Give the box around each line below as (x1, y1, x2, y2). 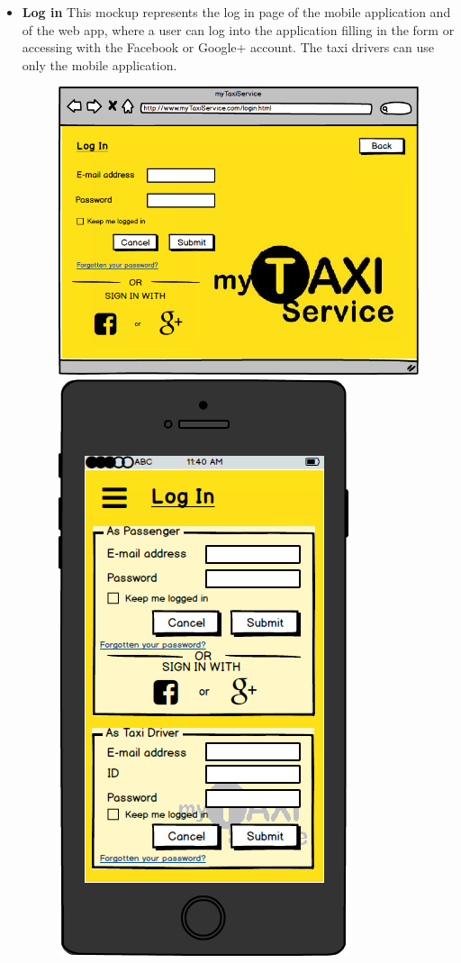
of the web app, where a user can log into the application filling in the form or (22, 20, 455, 39)
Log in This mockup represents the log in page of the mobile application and (22, 3, 451, 21)
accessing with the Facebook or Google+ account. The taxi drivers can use (22, 38, 435, 57)
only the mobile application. (22, 55, 177, 74)
